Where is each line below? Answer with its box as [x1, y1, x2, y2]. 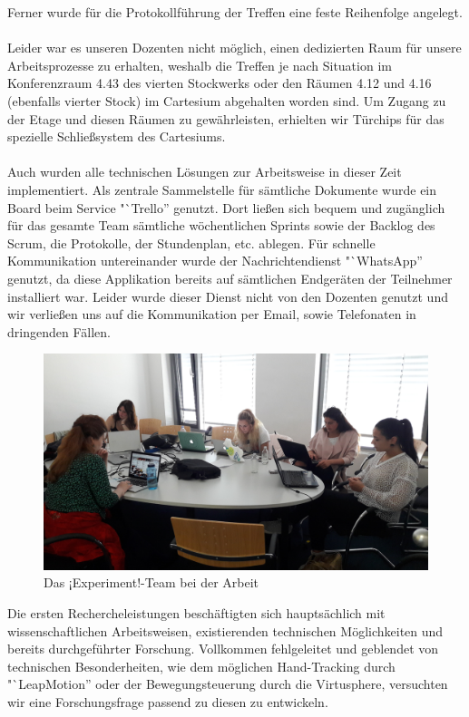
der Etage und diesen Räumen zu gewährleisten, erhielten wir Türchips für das [7, 109, 445, 128]
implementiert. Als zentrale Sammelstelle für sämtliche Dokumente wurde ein [7, 179, 437, 199]
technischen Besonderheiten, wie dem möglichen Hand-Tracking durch [7, 656, 396, 675]
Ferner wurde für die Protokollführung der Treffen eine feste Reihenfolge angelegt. [7, 3, 463, 21]
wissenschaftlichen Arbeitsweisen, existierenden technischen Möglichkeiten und [7, 621, 444, 640]
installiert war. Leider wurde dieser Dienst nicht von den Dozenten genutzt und [7, 286, 448, 305]
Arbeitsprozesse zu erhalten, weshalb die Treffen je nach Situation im [7, 55, 392, 74]
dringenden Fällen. [7, 322, 111, 341]
